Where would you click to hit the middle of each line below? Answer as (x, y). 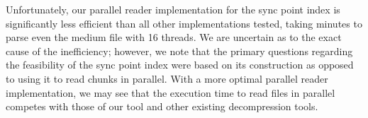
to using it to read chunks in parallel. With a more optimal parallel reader (167, 78)
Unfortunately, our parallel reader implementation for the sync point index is (173, 9)
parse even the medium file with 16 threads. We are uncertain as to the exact (174, 37)
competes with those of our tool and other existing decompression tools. (162, 106)
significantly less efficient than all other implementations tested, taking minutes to (184, 23)
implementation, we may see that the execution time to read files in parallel (171, 92)
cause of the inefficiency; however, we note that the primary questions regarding (179, 51)
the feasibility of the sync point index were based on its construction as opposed (180, 65)
